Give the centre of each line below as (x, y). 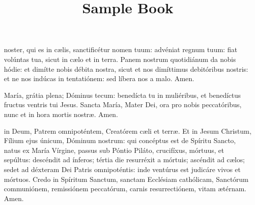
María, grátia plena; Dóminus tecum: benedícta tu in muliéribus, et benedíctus (123, 95)
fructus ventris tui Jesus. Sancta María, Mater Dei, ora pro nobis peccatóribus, (123, 104)
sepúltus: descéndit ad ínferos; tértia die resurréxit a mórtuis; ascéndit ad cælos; (125, 160)
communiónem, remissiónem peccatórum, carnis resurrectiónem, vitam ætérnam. (125, 189)
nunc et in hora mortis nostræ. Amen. (61, 114)
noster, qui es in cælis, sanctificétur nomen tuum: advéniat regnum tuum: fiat (121, 49)
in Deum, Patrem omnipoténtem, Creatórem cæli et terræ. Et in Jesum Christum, (128, 131)
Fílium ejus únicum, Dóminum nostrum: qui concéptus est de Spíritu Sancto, (120, 140)
